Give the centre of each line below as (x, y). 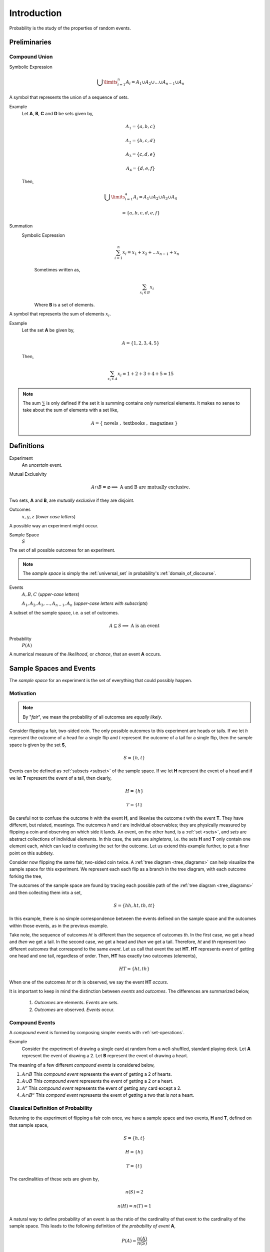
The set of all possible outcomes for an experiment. (62, 550)
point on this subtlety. (31, 853)
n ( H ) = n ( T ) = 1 (134, 1206)
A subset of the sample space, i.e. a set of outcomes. (64, 612)
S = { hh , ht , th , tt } (134, 905)
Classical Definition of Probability (51, 1108)
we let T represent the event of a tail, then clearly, (60, 778)
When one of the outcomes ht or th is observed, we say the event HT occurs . (89, 982)
